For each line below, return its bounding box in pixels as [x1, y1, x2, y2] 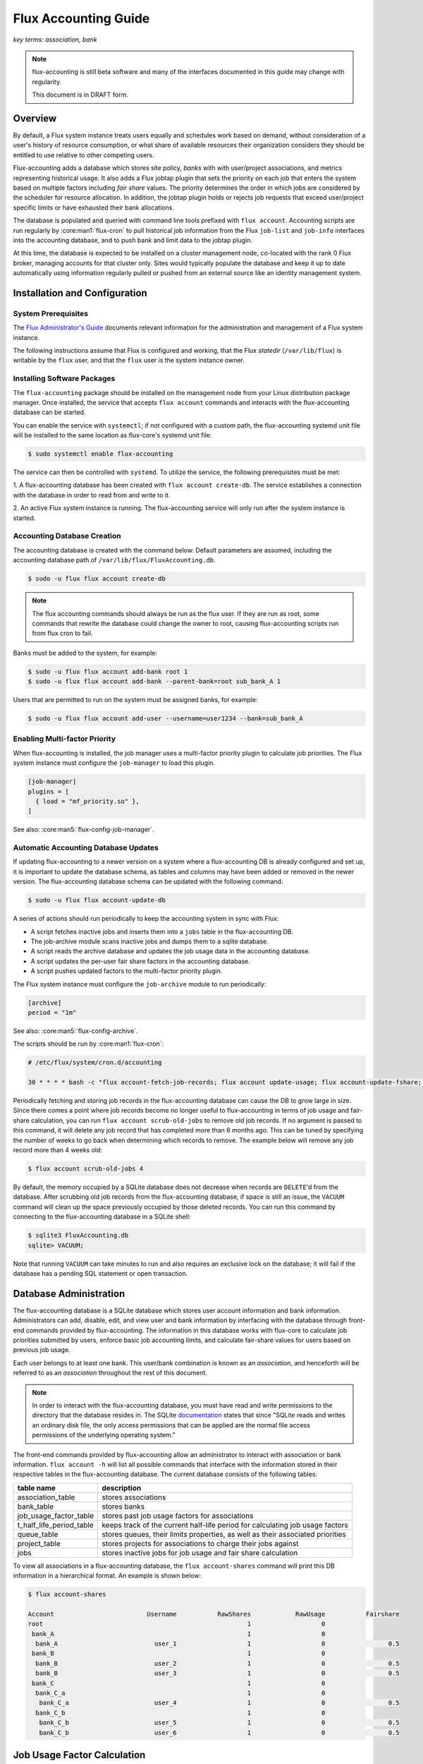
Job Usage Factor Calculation [13, 1748, 146, 1760]
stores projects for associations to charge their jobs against [102, 1538, 299, 1548]
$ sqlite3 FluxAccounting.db [27, 1231, 129, 1240]
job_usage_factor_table [17, 1511, 94, 1521]
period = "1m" [27, 1008, 77, 1016]
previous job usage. [13, 1346, 70, 1354]
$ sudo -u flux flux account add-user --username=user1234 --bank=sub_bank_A [27, 715, 303, 723]
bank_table [17, 1502, 54, 1511]
